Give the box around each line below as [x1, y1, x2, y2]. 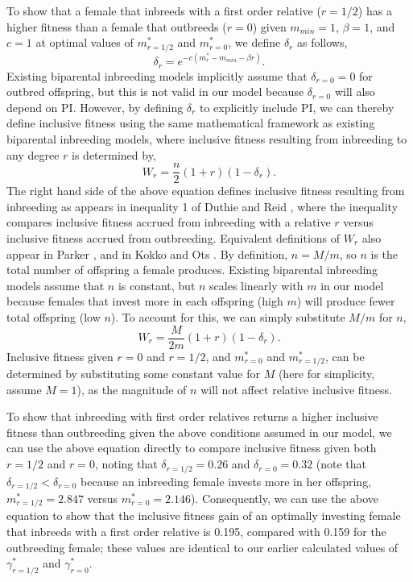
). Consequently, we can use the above [190, 489, 378, 506]
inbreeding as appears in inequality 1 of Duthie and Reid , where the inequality [6, 197, 399, 214]
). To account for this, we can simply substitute [110, 308, 345, 325]
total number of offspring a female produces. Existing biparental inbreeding [6, 261, 378, 278]
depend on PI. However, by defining [6, 98, 184, 115]
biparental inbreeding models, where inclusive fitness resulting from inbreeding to [6, 130, 407, 147]
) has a [357, 2, 392, 19]
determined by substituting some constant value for [6, 365, 260, 382]
